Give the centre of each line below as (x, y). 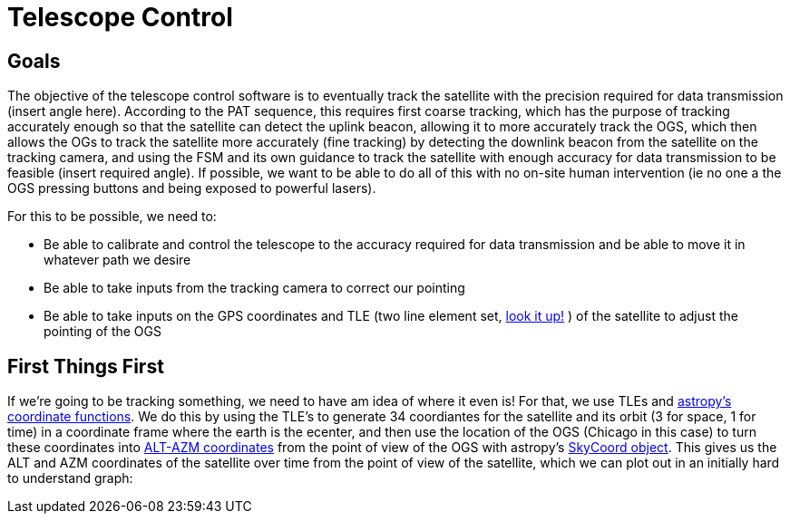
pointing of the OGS (102, 332)
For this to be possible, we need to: (112, 217)
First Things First (86, 366)
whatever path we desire (117, 260)
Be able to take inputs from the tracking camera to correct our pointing (254, 288)
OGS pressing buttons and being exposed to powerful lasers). (192, 188)
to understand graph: (70, 478)
